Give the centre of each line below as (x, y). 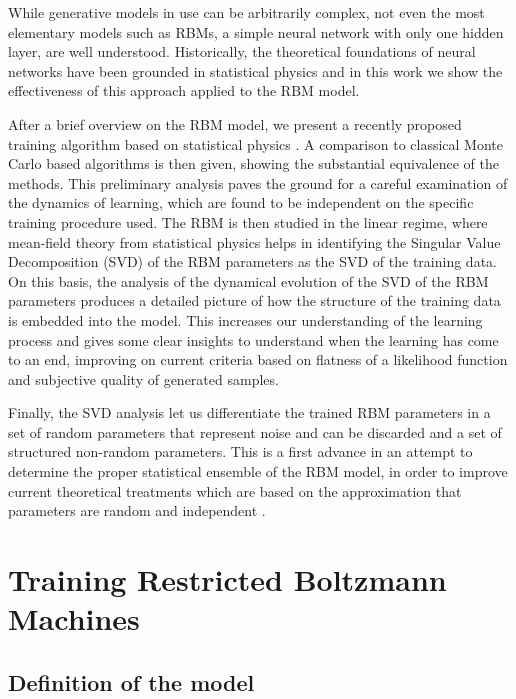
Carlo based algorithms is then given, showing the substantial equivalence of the (253, 163)
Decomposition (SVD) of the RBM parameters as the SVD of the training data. (252, 261)
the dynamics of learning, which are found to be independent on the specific (241, 202)
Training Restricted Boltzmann (227, 579)
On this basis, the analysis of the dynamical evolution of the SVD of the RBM (248, 280)
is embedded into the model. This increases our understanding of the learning (245, 319)
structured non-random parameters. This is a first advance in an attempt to (240, 451)
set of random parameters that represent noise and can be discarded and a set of (255, 431)
